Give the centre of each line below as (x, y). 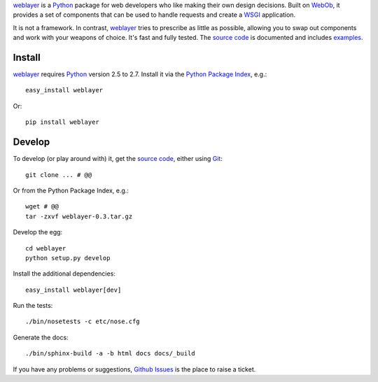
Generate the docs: (41, 337)
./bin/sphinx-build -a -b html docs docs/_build (110, 354)
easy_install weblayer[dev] (73, 290)
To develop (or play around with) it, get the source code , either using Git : (118, 159)
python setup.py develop (68, 258)
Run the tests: (33, 306)
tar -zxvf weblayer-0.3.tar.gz (79, 216)
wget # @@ (42, 207)
